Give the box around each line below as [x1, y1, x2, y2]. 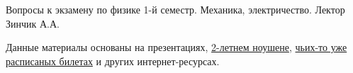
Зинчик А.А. [6, 16, 60, 30]
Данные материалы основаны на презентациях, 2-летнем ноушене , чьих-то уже [6, 40, 347, 55]
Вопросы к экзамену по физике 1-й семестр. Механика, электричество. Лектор [6, 2, 345, 16]
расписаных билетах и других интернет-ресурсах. [6, 53, 220, 68]
